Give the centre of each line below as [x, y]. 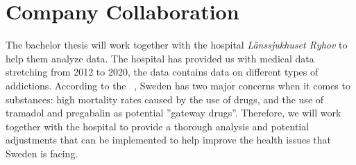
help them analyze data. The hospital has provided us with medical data [160, 58]
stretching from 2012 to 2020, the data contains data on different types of [162, 72]
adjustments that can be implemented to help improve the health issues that [169, 140]
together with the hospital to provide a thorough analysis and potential [158, 126]
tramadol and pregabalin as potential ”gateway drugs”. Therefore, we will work [173, 113]
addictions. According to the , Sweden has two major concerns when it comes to [178, 85]
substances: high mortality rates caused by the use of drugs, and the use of [165, 99]
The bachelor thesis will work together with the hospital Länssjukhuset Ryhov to [177, 45]
